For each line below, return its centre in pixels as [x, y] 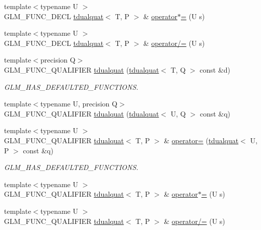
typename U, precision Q [79, 104]
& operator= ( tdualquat [201, 140]
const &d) [215, 69]
